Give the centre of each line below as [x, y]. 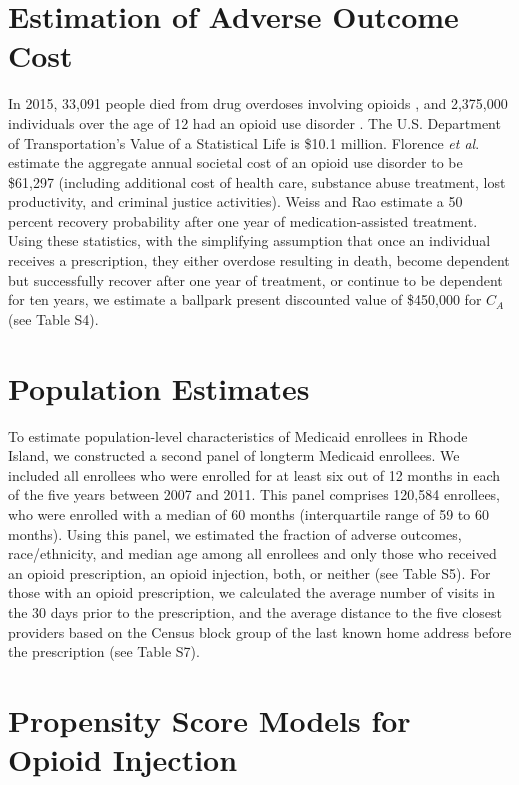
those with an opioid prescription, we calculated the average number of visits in [251, 592]
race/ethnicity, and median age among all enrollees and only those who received [252, 553]
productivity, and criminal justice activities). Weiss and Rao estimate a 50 [235, 201]
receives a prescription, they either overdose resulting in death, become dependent [259, 260]
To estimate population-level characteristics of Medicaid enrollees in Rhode [238, 435]
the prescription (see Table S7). [104, 651]
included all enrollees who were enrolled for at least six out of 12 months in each [254, 474]
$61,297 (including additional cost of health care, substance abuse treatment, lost [257, 181]
